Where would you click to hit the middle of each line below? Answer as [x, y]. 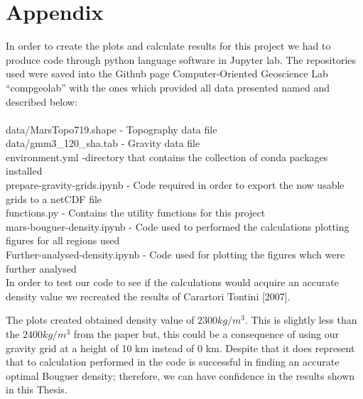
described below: [42, 101]
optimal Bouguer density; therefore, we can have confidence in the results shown [180, 375]
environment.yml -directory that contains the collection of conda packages [167, 157]
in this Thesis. [37, 389]
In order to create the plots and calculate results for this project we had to [168, 46]
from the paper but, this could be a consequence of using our [206, 334]
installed [24, 171]
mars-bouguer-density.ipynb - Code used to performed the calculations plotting [178, 226]
